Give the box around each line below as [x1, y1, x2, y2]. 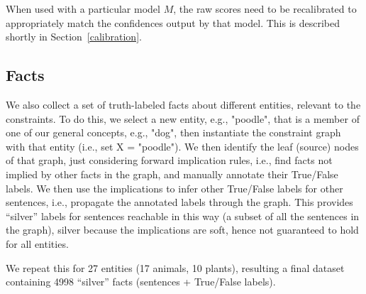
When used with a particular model [6, 1, 160, 16]
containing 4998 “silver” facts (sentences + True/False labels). [6, 274, 276, 289]
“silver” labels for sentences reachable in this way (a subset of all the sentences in [6, 208, 360, 223]
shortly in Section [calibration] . [6, 29, 142, 44]
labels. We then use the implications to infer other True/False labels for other [6, 180, 343, 195]
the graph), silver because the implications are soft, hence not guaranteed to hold [6, 222, 359, 237]
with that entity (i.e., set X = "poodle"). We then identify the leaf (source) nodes [6, 138, 359, 153]
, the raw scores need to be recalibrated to [173, 1, 357, 16]
